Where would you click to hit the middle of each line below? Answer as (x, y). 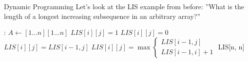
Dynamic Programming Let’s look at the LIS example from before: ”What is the (124, 6)
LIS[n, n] (231, 46)
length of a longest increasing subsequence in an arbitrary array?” (102, 16)
